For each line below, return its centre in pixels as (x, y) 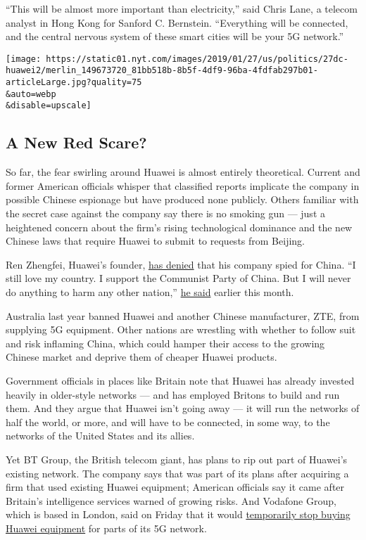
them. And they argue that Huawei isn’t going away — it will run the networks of (183, 408)
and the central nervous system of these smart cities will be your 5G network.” (175, 36)
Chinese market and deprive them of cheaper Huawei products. (141, 357)
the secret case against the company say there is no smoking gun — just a (165, 213)
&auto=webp (31, 94)
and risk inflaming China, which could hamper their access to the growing (165, 343)
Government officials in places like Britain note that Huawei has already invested (180, 380)
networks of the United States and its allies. (100, 436)
